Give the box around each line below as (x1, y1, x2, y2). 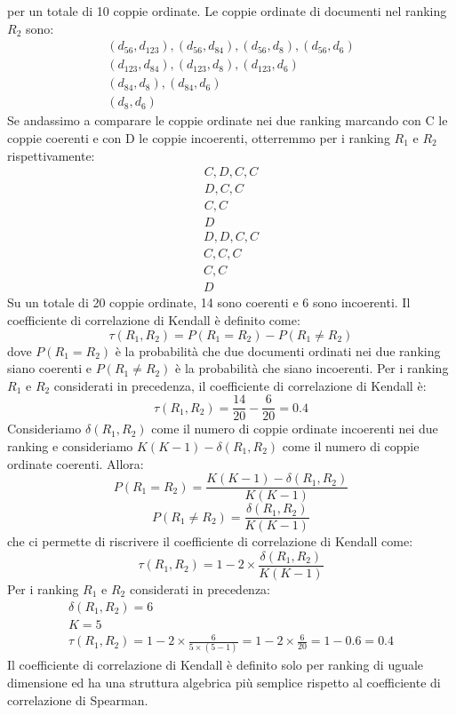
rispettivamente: (7, 146, 95, 164)
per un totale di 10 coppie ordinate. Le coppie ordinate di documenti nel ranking (7, 2, 447, 20)
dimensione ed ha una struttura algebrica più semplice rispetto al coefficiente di (7, 673, 441, 692)
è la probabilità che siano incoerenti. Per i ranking (175, 359, 449, 377)
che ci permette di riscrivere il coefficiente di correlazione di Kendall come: (7, 532, 413, 551)
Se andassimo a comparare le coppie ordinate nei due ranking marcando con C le (7, 111, 448, 130)
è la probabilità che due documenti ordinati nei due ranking (115, 341, 441, 360)
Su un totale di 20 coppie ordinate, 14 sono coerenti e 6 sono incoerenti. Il (7, 293, 411, 312)
